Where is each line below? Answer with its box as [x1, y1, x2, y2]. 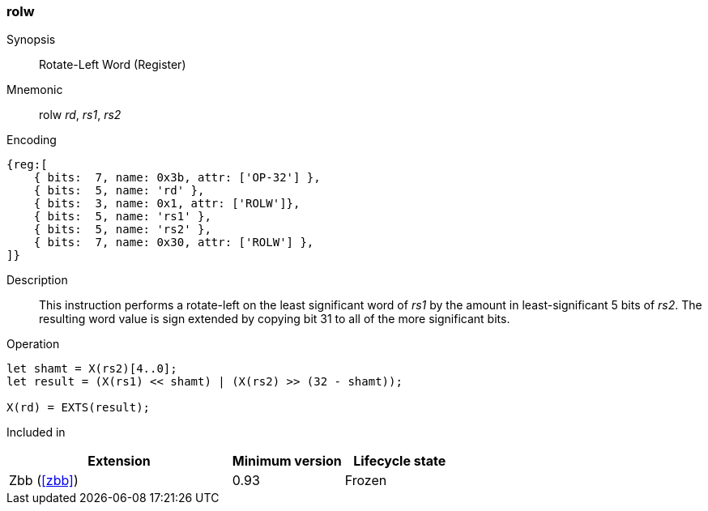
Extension [87, 453, 151, 470]
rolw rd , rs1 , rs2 [39, 108, 122, 122]
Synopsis [6, 32, 56, 47]
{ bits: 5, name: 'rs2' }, [33, 223, 211, 236]
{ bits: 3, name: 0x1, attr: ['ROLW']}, [33, 197, 301, 211]
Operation [6, 337, 60, 351]
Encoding [6, 133, 57, 147]
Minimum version [232, 453, 342, 470]
